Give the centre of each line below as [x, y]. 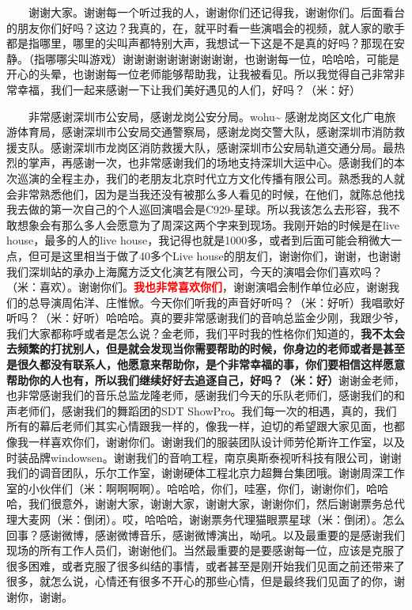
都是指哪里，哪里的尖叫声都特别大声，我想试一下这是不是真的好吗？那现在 [200, 43]
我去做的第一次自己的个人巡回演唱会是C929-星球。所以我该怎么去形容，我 [198, 209]
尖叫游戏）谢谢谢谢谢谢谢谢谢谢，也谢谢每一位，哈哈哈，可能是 [233, 58]
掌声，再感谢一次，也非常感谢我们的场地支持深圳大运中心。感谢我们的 [211, 163]
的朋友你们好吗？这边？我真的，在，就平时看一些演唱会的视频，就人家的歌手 [206, 27]
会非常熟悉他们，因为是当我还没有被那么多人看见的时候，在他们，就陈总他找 [206, 193]
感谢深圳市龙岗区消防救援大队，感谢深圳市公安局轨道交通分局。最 [222, 147]
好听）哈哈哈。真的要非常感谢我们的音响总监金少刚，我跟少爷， [238, 318]
